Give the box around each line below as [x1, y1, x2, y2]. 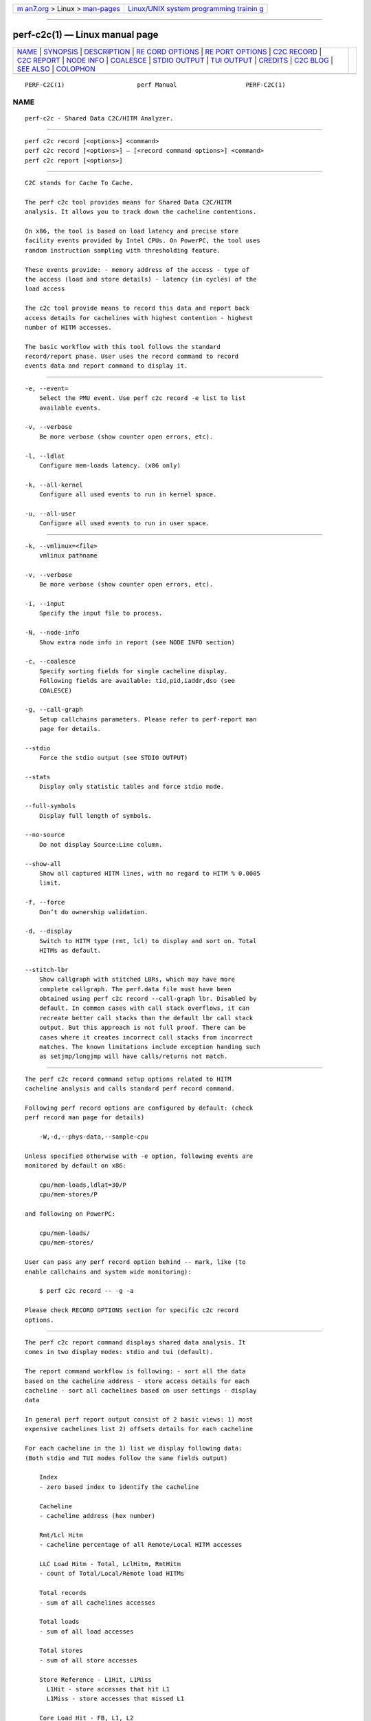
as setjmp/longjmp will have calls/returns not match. [38, 1053, 228, 1060]
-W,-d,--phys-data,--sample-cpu [38, 1133, 148, 1141]
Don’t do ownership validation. [38, 908, 148, 916]
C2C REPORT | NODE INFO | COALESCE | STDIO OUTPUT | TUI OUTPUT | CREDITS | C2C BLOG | [16, 55, 333, 65]
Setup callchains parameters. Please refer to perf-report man [38, 715, 257, 723]
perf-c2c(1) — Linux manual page [12, 29, 159, 41]
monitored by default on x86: [25, 1162, 127, 1170]
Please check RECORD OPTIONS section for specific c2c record [25, 1307, 239, 1314]
